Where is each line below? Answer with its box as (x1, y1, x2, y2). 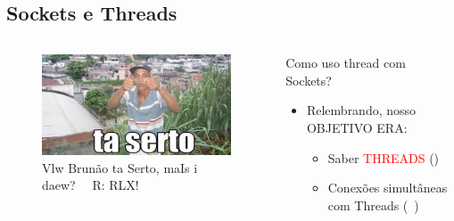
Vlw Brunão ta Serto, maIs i (42, 158, 198, 176)
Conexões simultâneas (327, 178, 448, 197)
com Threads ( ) (327, 195, 419, 214)
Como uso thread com (285, 53, 406, 72)
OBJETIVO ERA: (306, 118, 408, 136)
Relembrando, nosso (306, 101, 417, 119)
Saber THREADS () (327, 148, 440, 167)
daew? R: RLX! (42, 176, 139, 194)
